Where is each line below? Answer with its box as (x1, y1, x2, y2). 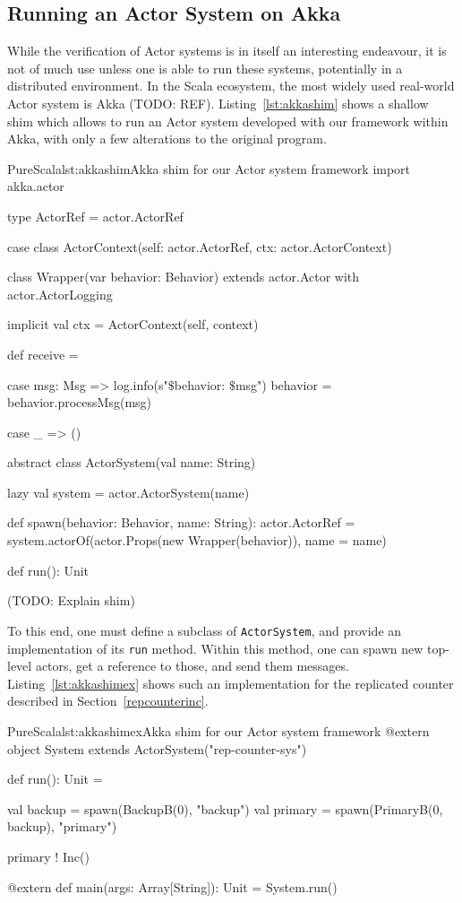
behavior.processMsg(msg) (7, 393, 151, 412)
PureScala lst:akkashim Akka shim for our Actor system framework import (7, 159, 411, 178)
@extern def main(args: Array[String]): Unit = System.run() (7, 877, 338, 896)
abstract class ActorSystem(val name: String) (7, 453, 256, 472)
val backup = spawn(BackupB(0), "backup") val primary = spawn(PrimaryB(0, (7, 799, 443, 818)
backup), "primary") (7, 817, 117, 836)
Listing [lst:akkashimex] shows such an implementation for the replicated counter (7, 673, 454, 692)
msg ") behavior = (235, 375, 332, 394)
